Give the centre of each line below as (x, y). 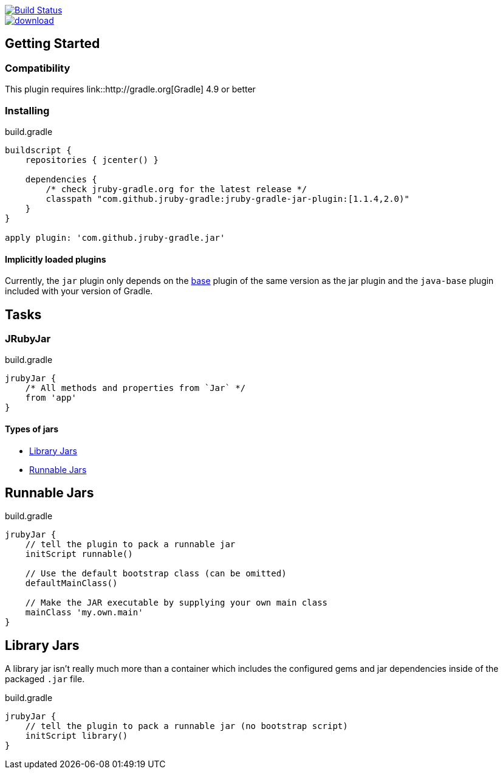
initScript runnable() (79, 554)
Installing (27, 110)
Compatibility (38, 68)
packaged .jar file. (45, 679)
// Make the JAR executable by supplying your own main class (176, 603)
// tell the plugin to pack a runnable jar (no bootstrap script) (186, 726)
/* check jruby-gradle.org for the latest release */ (176, 189)
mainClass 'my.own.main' (84, 613)
